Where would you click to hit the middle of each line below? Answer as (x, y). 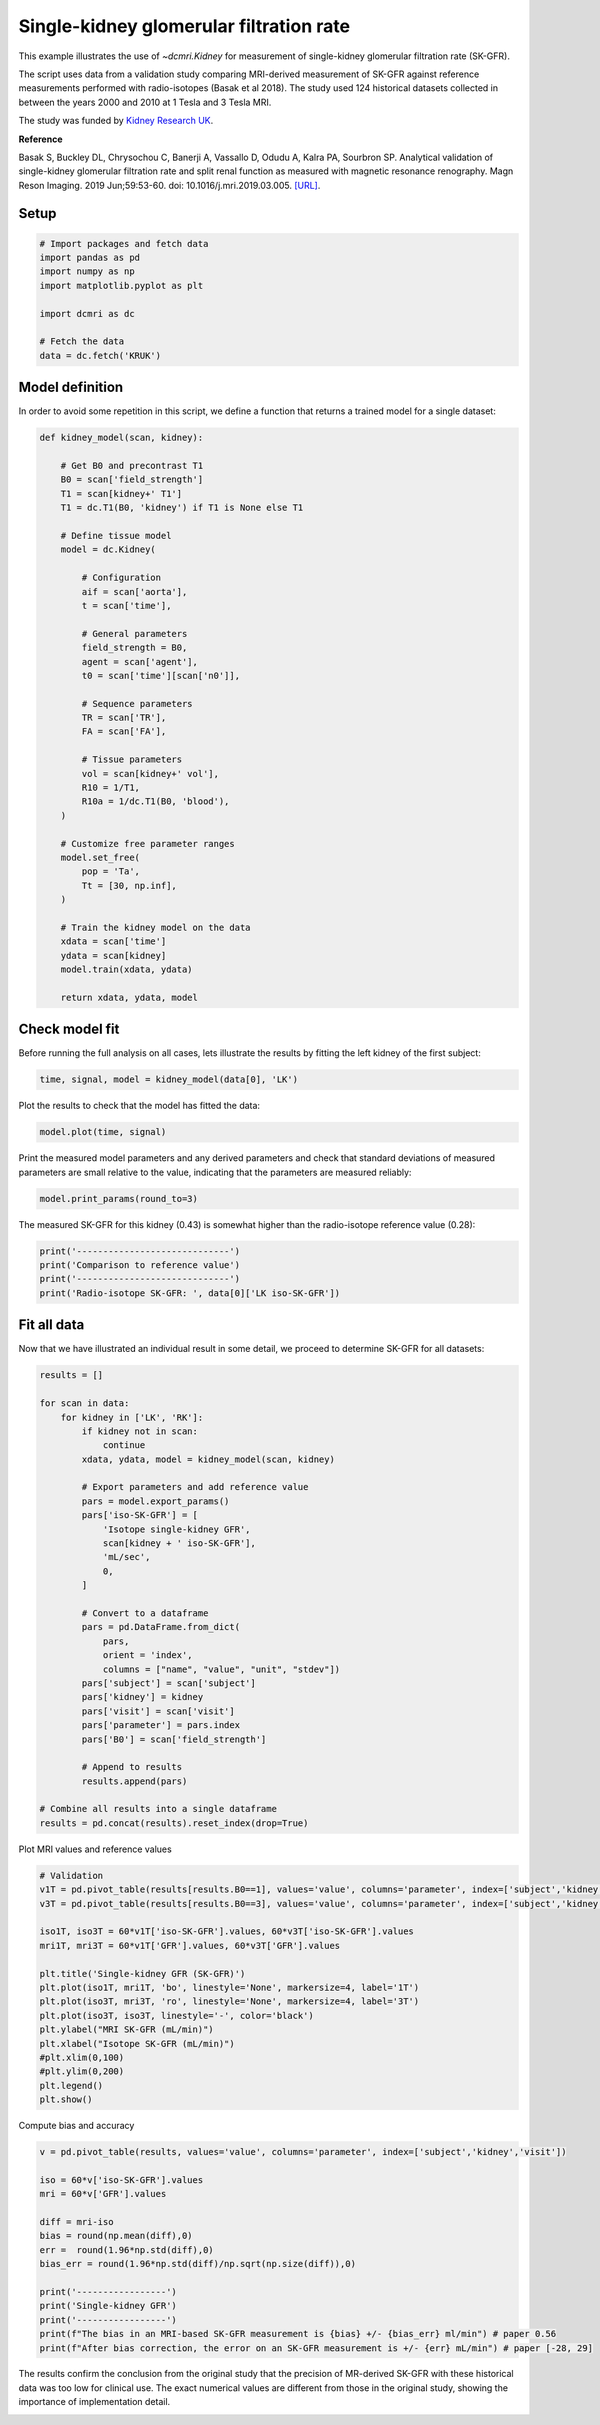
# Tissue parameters (132, 759)
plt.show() (66, 2099)
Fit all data (51, 1325)
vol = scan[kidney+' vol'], (150, 773)
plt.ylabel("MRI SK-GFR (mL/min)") (126, 2029)
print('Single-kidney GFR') (108, 2306)
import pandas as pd (89, 258)
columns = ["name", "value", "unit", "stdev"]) (221, 1669)
